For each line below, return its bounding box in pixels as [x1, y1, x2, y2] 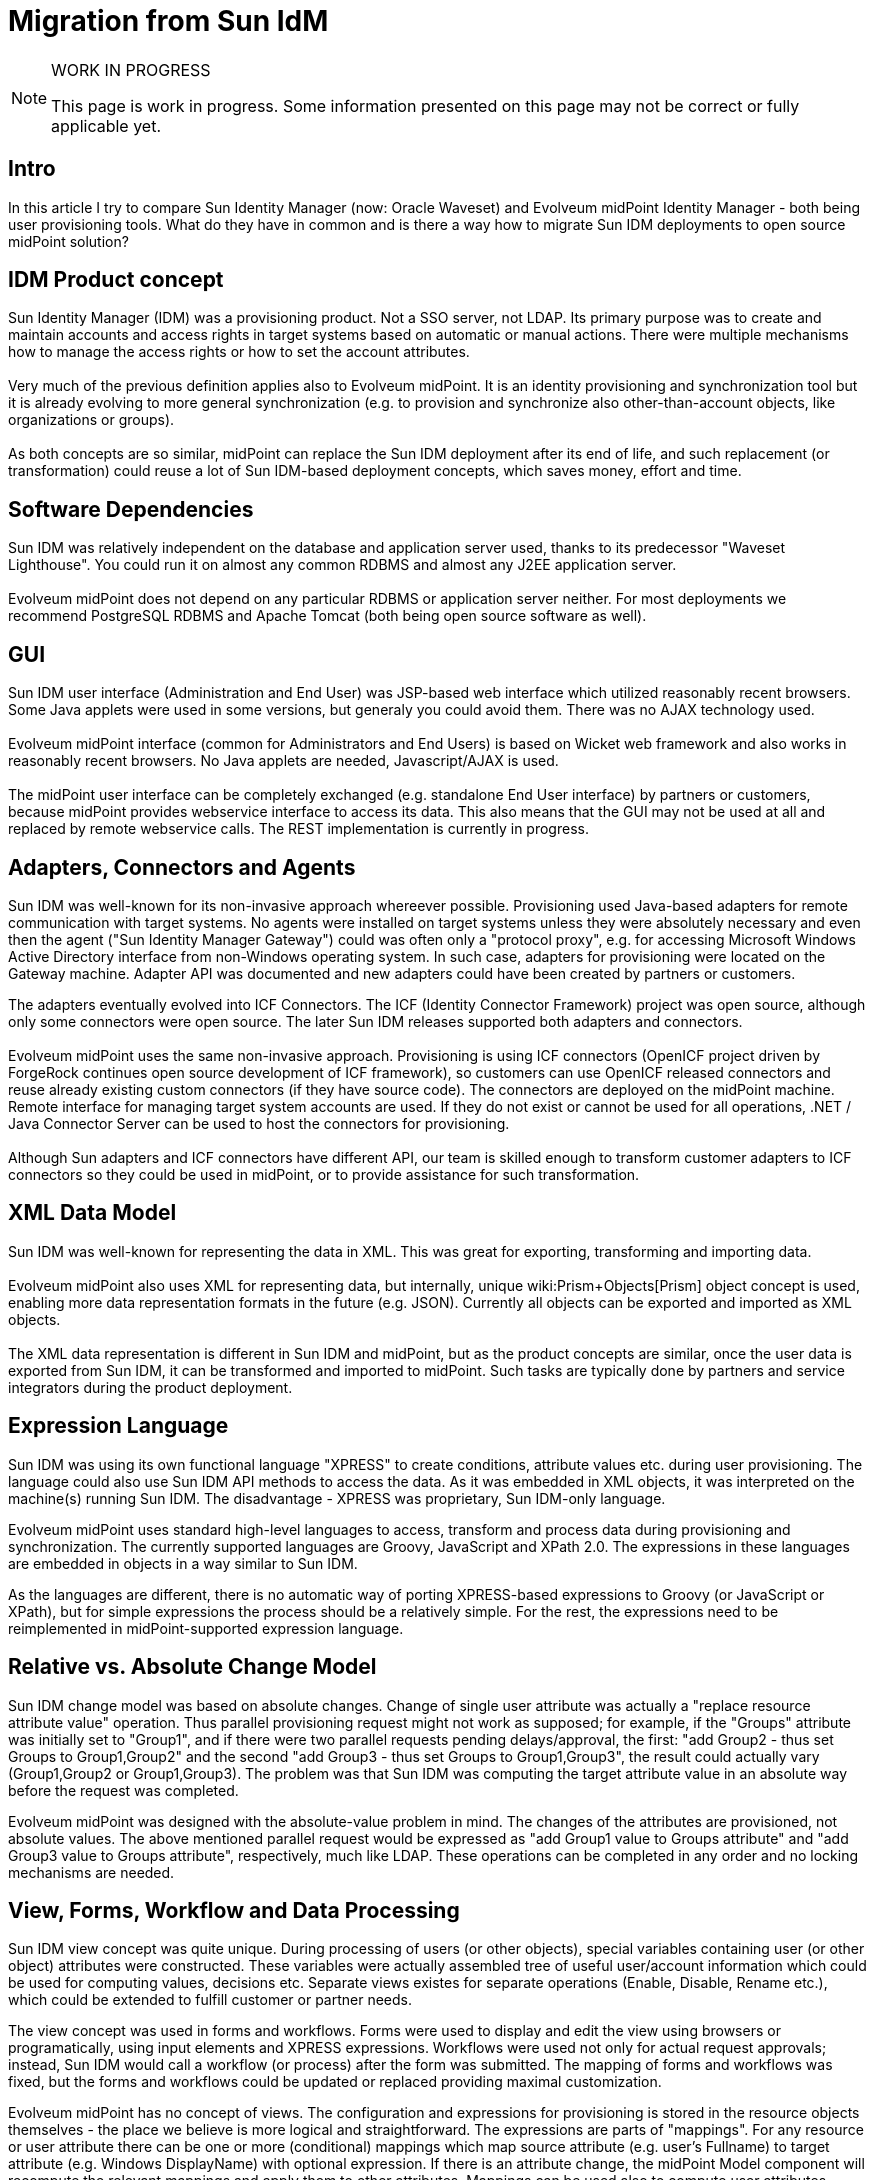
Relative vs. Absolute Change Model [8, 1654, 377, 1680]
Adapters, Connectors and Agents [8, 854, 356, 880]
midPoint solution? [8, 232, 129, 250]
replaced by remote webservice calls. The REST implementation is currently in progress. [8, 820, 589, 838]
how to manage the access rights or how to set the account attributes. [8, 343, 470, 361]
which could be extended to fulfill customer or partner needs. [8, 1991, 412, 2009]
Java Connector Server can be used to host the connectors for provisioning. [8, 1114, 510, 1132]
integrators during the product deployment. [8, 1378, 293, 1396]
